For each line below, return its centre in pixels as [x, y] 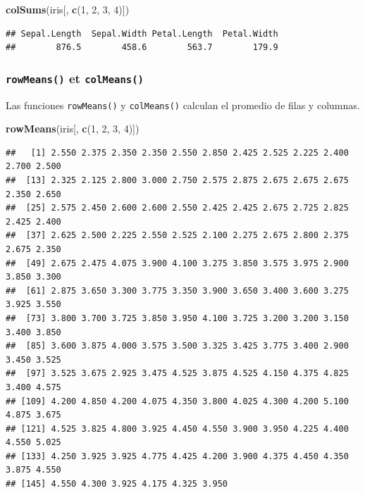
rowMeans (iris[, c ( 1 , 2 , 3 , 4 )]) [73, 129]
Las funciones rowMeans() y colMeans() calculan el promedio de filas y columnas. [183, 105]
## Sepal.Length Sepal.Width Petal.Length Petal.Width [142, 33]
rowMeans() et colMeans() [75, 78]
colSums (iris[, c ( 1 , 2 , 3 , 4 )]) [68, 9]
